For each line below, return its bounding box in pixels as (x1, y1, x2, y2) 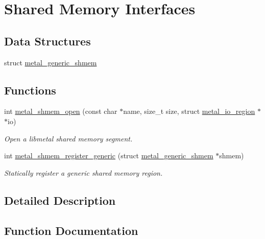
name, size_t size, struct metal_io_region (123, 106, 255, 116)
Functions (4, 82, 56, 98)
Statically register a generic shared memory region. (4, 167, 163, 178)
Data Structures (4, 33, 91, 49)
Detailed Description (4, 192, 116, 208)
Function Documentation (4, 222, 138, 238)
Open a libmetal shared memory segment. (4, 133, 133, 144)
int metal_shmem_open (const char (4, 106, 117, 116)
